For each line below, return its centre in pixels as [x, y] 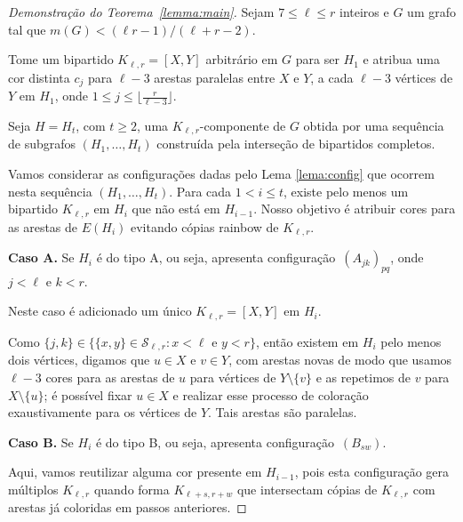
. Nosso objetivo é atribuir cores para [355, 209]
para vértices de [233, 377]
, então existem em [307, 341]
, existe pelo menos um [346, 191]
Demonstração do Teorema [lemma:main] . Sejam [141, 12]
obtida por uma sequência [374, 125]
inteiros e [364, 12]
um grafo [431, 12]
